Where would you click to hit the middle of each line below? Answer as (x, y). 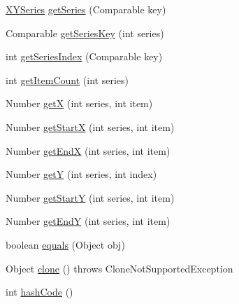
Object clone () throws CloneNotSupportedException (119, 268)
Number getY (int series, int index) (81, 174)
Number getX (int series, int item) (79, 103)
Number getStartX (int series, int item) (90, 126)
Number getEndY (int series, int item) (88, 221)
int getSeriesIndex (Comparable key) (84, 56)
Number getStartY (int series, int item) (90, 197)
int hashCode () (39, 292)
